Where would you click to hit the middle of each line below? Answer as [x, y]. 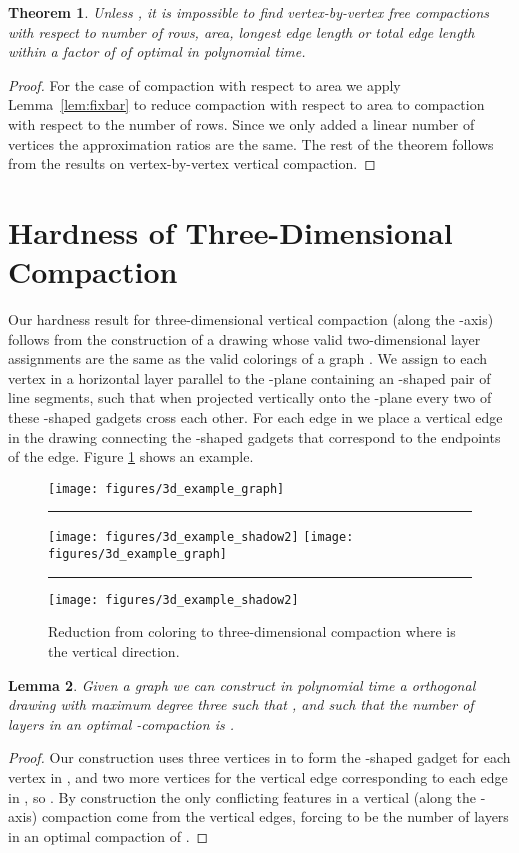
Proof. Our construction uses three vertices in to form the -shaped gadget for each [259, 757]
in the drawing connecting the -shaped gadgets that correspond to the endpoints [254, 436]
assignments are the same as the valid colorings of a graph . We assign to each [247, 358]
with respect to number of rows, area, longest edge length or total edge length [241, 31]
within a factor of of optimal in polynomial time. [157, 51]
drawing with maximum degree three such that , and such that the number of [241, 704]
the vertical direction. [114, 651]
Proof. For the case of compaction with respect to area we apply [204, 84]
